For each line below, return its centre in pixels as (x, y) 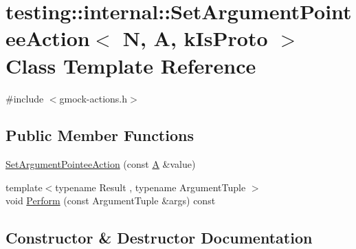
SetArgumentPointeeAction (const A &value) (101, 164)
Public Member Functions (100, 135)
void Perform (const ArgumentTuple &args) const (111, 201)
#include (25, 98)
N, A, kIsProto (195, 38)
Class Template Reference (131, 65)
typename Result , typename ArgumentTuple (151, 187)
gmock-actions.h (93, 98)
